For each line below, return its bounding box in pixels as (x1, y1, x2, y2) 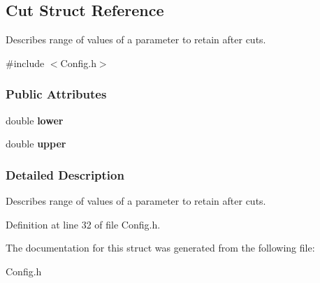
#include (6, 55, 45, 70)
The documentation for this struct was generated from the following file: (6, 240, 315, 255)
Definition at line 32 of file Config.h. (6, 217, 161, 231)
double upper (6, 136, 66, 151)
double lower (6, 113, 64, 127)
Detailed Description (6, 166, 124, 183)
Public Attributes (6, 85, 107, 103)
